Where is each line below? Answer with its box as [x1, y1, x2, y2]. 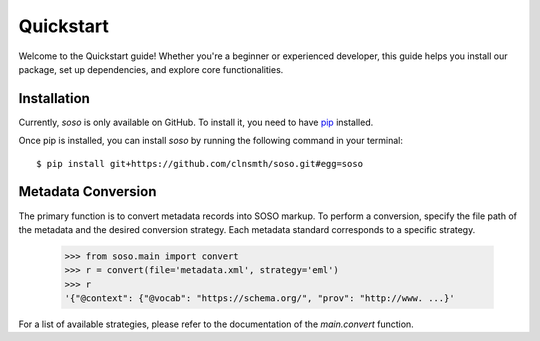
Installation [18, 90, 90, 107]
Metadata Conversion [18, 183, 157, 200]
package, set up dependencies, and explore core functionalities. [18, 63, 284, 75]
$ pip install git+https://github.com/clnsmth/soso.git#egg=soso [36, 158, 364, 169]
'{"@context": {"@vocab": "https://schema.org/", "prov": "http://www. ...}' [64, 293, 455, 304]
